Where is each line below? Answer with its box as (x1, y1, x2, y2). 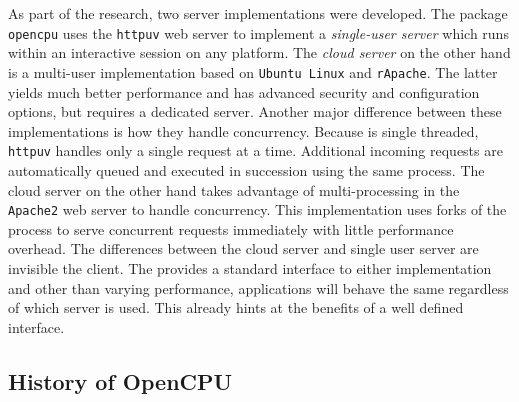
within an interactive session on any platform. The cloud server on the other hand (8, 42, 511, 63)
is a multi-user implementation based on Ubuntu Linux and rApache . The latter (8, 61, 498, 82)
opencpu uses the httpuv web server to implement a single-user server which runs (8, 22, 509, 43)
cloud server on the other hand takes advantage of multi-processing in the (8, 179, 460, 200)
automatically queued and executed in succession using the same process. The (8, 159, 485, 180)
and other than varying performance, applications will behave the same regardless (8, 277, 509, 298)
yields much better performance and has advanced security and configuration (8, 81, 480, 102)
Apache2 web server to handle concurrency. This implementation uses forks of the (8, 199, 507, 220)
